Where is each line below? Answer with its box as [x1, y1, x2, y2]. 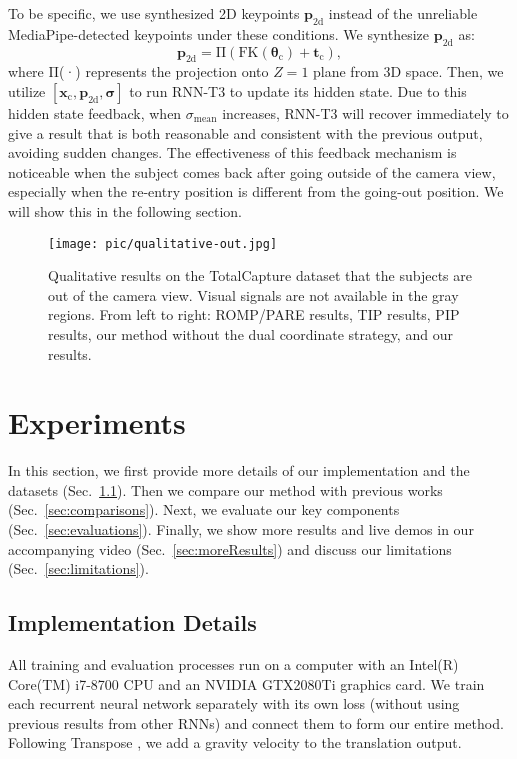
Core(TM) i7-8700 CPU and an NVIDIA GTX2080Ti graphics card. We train [8, 673, 485, 694]
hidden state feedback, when [8, 102, 182, 123]
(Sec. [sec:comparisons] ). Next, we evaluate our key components [8, 499, 400, 520]
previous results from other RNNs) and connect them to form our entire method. [8, 712, 504, 733]
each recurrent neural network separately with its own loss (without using [8, 693, 460, 714]
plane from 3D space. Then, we [313, 61, 504, 82]
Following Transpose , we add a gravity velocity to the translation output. [8, 732, 462, 753]
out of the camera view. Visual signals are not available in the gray [48, 284, 459, 305]
